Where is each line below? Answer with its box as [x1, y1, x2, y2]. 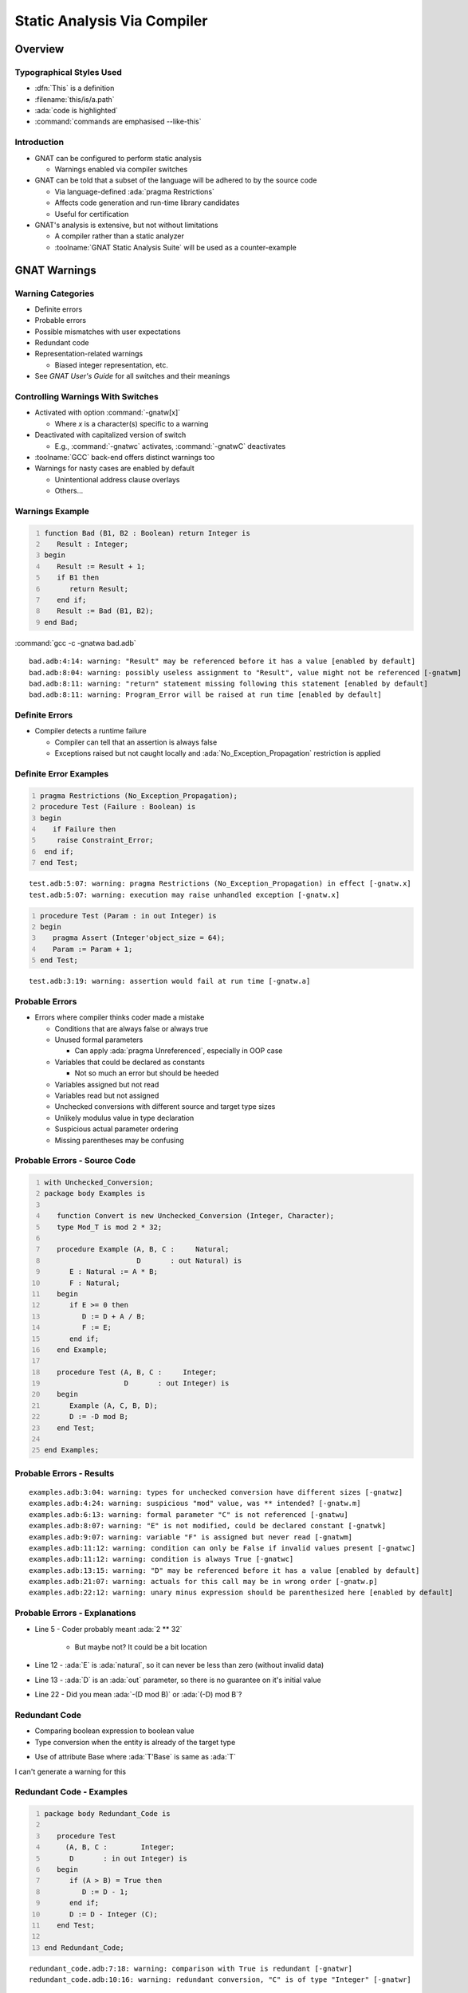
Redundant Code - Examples [14, 1787, 128, 1798]
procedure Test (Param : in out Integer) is [40, 911, 217, 920]
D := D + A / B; [81, 1311, 146, 1321]
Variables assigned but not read [54, 1079, 159, 1089]
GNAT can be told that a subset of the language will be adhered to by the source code [34, 175, 317, 185]
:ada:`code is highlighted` [34, 106, 119, 116]
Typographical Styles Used [14, 66, 123, 77]
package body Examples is [44, 1189, 146, 1198]
